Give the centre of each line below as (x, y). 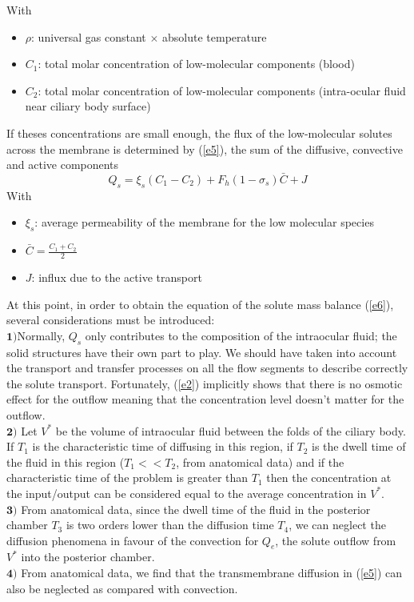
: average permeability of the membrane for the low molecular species (204, 222)
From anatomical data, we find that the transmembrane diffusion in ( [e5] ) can (212, 573)
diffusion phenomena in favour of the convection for (133, 540)
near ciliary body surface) (88, 106)
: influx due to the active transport (117, 277)
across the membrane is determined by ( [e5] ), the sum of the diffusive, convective (205, 148)
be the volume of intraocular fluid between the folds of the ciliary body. (231, 430)
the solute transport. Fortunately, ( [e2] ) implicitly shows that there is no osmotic (205, 383)
